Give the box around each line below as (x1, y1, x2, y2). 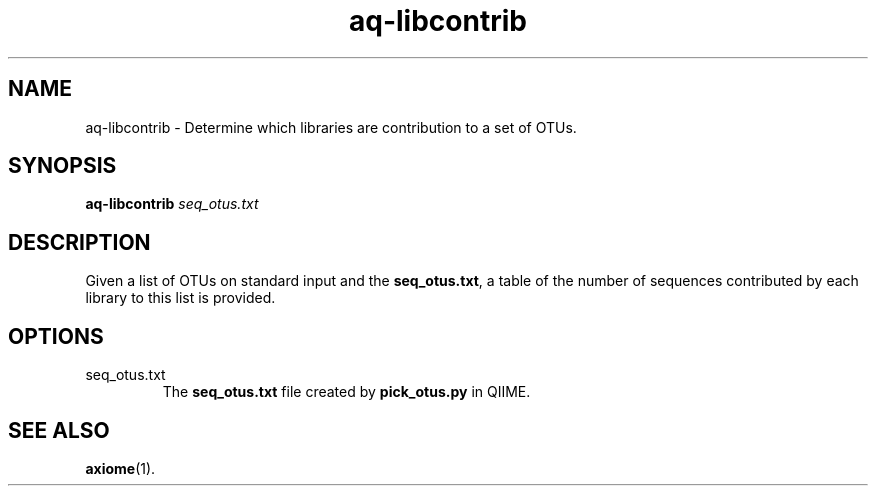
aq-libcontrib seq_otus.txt (85, 195, 259, 213)
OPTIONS (8, 323, 104, 349)
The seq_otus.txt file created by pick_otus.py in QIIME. (162, 383, 531, 401)
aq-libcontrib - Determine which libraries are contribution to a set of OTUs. (85, 118, 577, 136)
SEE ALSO (8, 417, 110, 443)
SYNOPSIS (8, 153, 117, 179)
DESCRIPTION (8, 229, 151, 255)
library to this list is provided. (85, 289, 276, 307)
